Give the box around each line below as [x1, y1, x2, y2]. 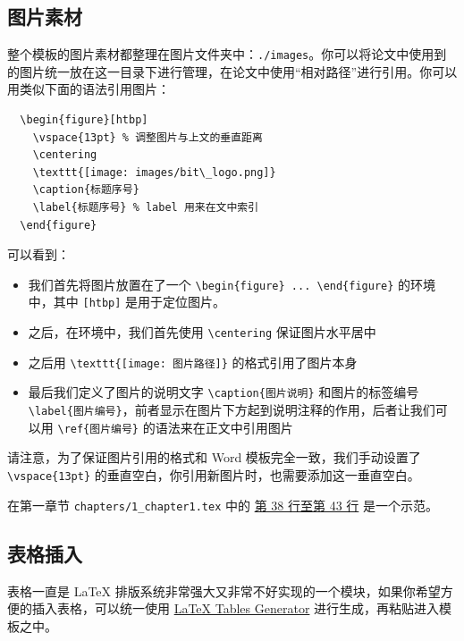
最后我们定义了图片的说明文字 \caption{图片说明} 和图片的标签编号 [28, 383, 419, 401]
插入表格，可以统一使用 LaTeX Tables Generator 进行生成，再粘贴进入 [31, 599, 440, 618]
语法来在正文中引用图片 [155, 417, 293, 436]
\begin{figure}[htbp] [20, 114, 148, 127]
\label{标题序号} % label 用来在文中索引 [32, 201, 259, 215]
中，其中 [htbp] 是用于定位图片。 [28, 292, 226, 311]
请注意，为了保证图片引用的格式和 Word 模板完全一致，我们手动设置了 [7, 448, 421, 467]
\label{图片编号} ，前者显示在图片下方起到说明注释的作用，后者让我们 [28, 401, 435, 419]
